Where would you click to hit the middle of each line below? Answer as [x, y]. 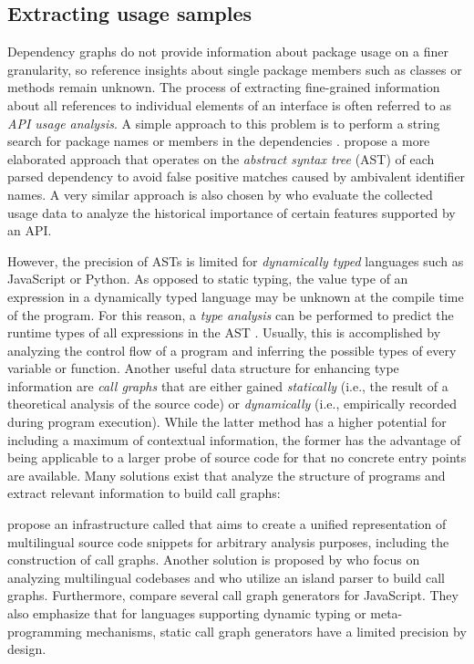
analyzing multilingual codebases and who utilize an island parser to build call [226, 577]
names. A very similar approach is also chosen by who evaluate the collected [220, 194]
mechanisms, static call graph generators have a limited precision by [276, 631]
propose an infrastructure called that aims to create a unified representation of [227, 524]
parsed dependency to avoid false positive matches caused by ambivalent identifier [237, 176]
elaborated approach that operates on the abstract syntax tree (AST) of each [221, 158]
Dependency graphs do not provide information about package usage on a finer [228, 52]
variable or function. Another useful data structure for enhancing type [203, 368]
